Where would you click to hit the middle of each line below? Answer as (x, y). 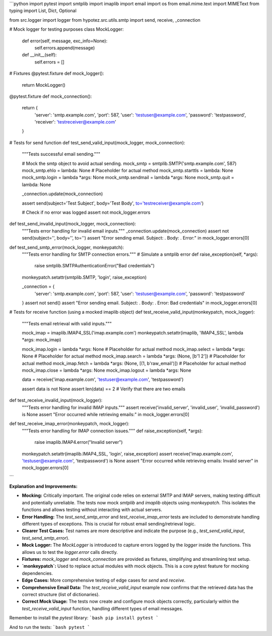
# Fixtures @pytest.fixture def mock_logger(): (57, 74)
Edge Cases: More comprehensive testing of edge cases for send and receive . (104, 581)
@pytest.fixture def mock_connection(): (51, 96)
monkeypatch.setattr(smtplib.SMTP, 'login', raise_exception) (84, 277)
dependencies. (37, 573)
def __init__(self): (39, 55)
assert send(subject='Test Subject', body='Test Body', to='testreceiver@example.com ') (113, 203)
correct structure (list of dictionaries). (61, 594)
